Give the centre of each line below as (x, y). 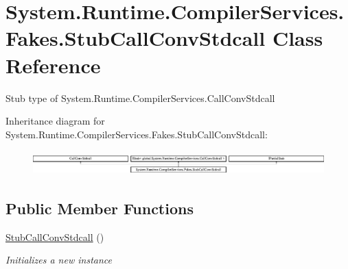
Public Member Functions (100, 208)
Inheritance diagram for (55, 121)
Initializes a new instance (59, 260)
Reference (53, 65)
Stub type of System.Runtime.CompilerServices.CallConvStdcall (140, 98)
